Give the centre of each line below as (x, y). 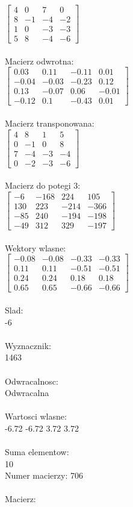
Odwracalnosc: (32, 381)
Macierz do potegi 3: (43, 185)
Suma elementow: (37, 452)
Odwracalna (27, 393)
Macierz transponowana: (50, 123)
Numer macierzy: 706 (44, 475)
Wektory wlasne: (36, 247)
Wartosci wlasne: (36, 416)
